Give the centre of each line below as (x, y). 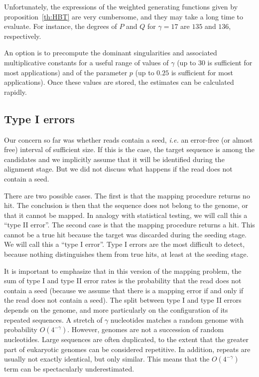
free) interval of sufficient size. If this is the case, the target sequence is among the (129, 149)
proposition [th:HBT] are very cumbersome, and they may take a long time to (124, 16)
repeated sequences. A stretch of (53, 319)
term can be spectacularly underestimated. (69, 369)
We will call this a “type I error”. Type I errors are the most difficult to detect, (125, 244)
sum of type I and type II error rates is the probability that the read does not (123, 281)
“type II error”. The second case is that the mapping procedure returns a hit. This (129, 225)
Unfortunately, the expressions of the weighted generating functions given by (121, 6)
